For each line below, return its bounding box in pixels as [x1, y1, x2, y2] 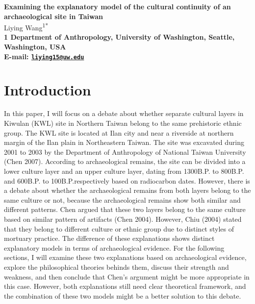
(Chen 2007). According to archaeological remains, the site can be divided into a [4, 156, 246, 166]
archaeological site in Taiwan [4, 11, 103, 21]
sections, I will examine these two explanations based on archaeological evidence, [4, 252, 247, 262]
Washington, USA [4, 42, 66, 52]
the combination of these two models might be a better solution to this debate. [4, 290, 241, 301]
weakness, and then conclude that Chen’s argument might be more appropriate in [4, 271, 250, 281]
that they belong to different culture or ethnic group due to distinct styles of [4, 223, 234, 234]
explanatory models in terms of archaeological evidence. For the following [4, 242, 225, 253]
